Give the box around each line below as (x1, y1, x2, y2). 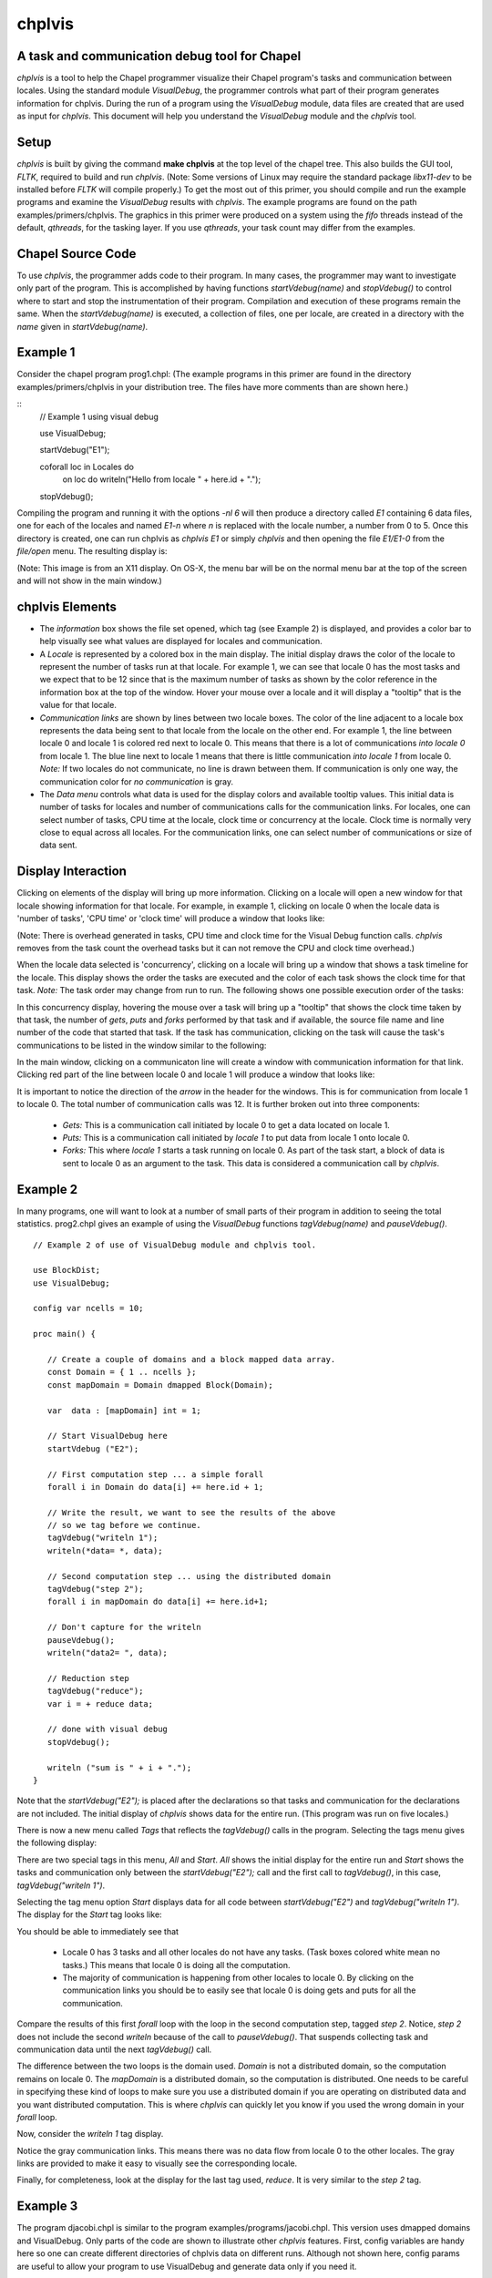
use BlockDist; (33, 1265, 101, 1276)
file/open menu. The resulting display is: (16, 546, 168, 557)
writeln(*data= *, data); (46, 1545, 163, 1555)
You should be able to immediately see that (16, 1925, 179, 1936)
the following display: (16, 1837, 97, 1849)
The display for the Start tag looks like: (16, 1909, 163, 1920)
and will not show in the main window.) (16, 575, 163, 586)
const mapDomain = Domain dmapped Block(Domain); (46, 1380, 273, 1390)
